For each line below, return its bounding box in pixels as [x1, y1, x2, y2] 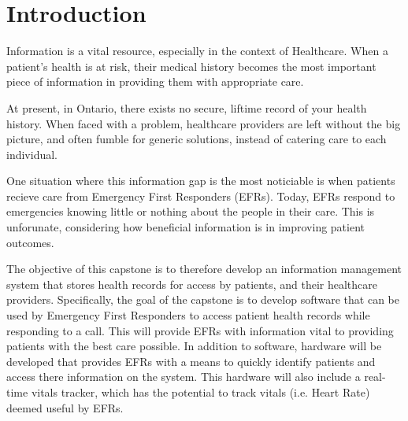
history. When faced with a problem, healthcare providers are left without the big [6, 115, 401, 131]
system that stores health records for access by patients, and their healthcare [6, 275, 377, 292]
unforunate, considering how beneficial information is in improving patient [6, 219, 365, 235]
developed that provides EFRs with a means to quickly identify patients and [6, 353, 376, 369]
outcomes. [6, 234, 54, 250]
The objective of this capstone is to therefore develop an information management [6, 260, 402, 277]
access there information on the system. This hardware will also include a [6, 368, 361, 385]
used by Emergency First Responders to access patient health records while [6, 307, 370, 323]
